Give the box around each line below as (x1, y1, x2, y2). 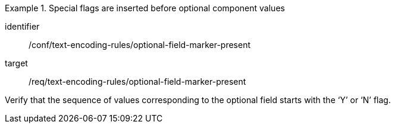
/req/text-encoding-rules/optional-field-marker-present (29, 76, 246, 87)
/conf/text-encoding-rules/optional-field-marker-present (29, 40, 251, 50)
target (5, 58, 28, 68)
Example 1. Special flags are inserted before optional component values (5, 3, 285, 13)
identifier (5, 21, 40, 31)
